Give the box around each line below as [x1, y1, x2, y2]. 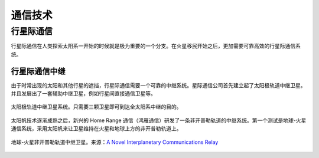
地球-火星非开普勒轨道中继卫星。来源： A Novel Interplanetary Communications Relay [11, 139, 219, 146]
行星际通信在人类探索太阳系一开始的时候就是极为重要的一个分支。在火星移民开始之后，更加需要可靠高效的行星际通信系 [11, 42, 301, 50]
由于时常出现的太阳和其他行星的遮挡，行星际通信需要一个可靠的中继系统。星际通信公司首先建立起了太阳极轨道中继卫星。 [11, 81, 306, 88]
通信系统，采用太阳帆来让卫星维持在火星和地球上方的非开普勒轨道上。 [11, 125, 182, 132]
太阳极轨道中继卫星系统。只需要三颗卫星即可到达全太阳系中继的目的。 [11, 103, 182, 110]
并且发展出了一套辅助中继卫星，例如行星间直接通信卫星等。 [11, 90, 156, 97]
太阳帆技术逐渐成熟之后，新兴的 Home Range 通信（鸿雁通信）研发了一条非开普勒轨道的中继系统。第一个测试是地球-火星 [11, 117, 307, 124]
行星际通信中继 [11, 66, 66, 76]
